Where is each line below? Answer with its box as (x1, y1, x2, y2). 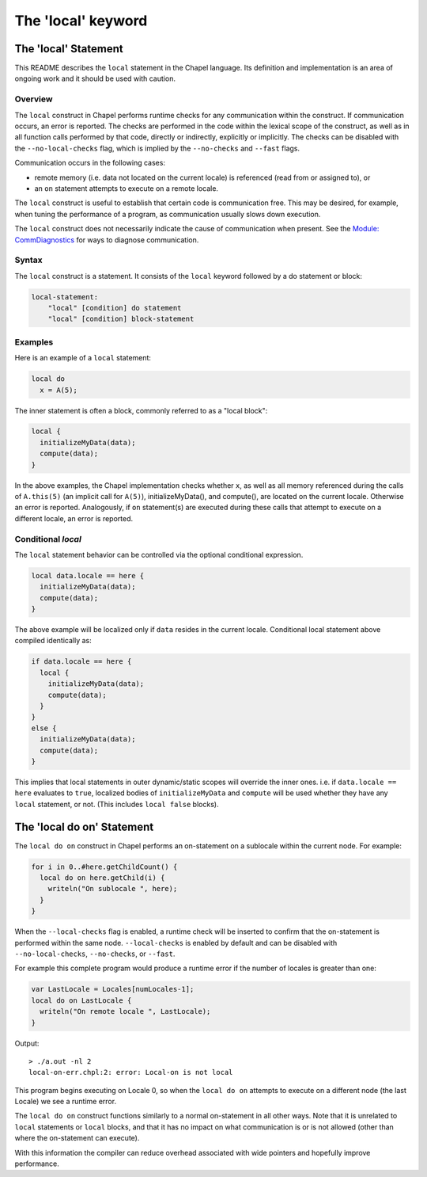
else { (31, 723, 57, 733)
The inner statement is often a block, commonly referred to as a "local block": (14, 406, 268, 415)
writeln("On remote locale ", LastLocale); (40, 1007, 211, 1016)
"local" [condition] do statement (47, 303, 182, 313)
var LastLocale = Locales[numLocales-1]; (31, 985, 195, 994)
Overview (14, 93, 53, 105)
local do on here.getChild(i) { (40, 874, 165, 882)
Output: (14, 1038, 40, 1048)
